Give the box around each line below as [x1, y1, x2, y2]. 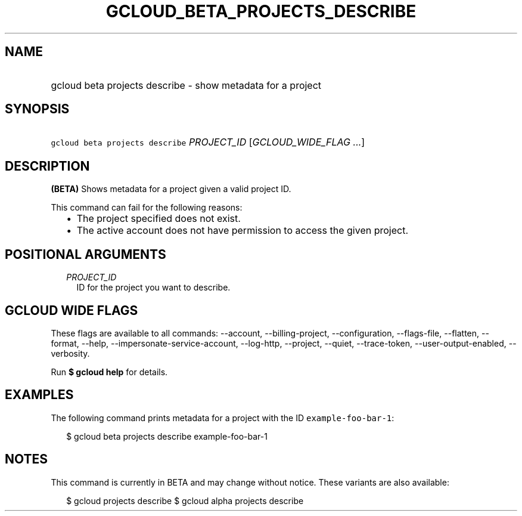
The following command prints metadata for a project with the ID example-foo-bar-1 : [51, 412, 394, 423]
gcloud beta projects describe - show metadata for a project [51, 79, 322, 91]
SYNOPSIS [5, 101, 70, 117]
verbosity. [51, 348, 90, 359]
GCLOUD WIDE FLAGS [5, 302, 138, 318]
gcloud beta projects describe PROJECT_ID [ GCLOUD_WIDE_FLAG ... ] [51, 136, 365, 149]
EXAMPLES [5, 387, 74, 403]
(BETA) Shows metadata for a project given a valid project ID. [51, 184, 291, 194]
